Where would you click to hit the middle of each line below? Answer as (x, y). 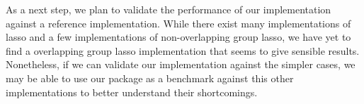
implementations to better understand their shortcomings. (132, 92)
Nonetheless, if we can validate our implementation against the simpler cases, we (181, 64)
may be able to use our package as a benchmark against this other (150, 78)
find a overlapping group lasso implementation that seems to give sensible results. (183, 50)
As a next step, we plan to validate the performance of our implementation (169, 9)
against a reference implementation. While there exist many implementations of (178, 23)
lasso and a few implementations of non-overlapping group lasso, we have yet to (178, 37)
